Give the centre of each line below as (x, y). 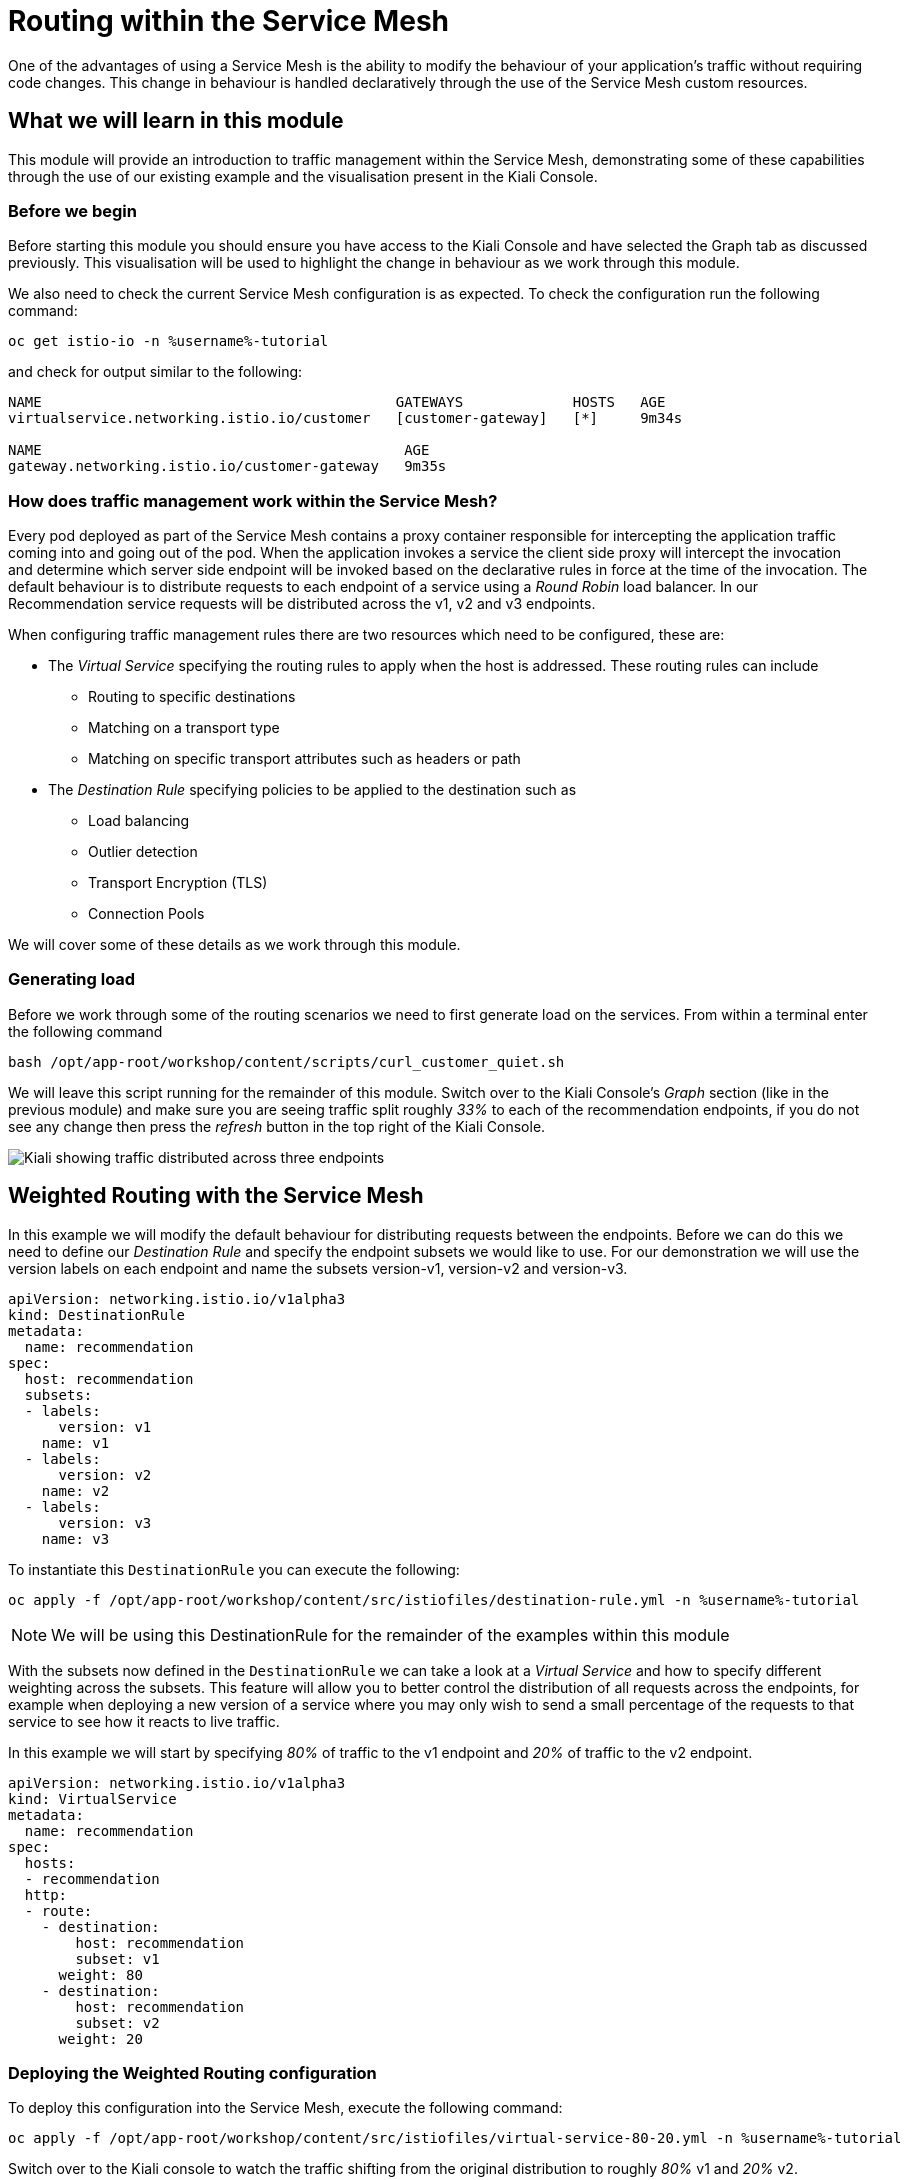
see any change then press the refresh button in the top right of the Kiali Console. (277, 1126)
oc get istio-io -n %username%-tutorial (168, 341)
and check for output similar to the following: (155, 372)
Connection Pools (146, 914)
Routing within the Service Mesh (228, 21)
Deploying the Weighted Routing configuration (192, 2073)
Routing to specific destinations (192, 697)
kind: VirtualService (92, 1798)
